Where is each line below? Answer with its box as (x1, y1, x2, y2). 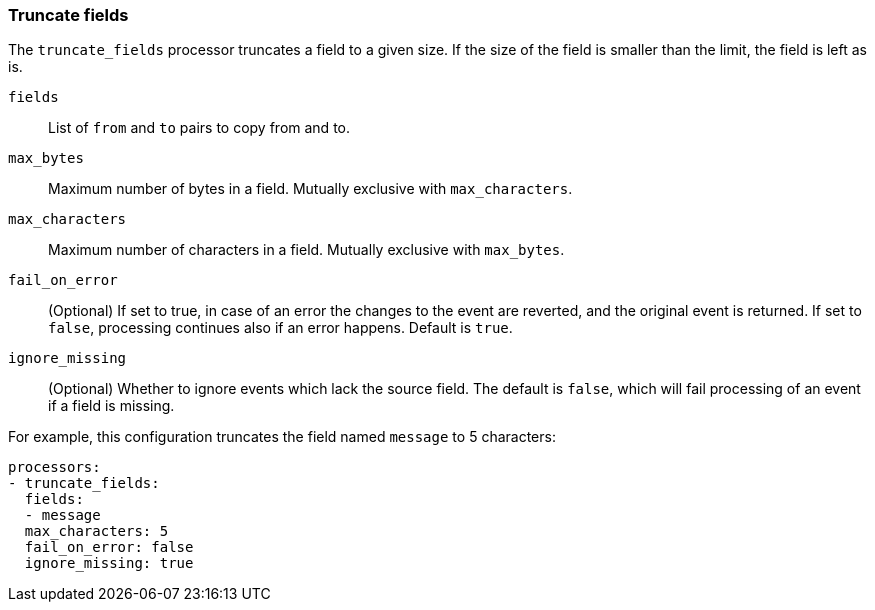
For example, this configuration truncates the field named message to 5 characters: (8, 428, 556, 446)
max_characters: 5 (24, 523, 169, 540)
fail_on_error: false (24, 539, 194, 556)
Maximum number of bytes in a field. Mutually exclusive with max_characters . (48, 180, 573, 198)
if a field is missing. (48, 397, 175, 415)
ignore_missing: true (24, 555, 194, 572)
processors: (8, 459, 101, 476)
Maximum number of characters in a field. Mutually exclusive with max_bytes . (48, 241, 565, 259)
